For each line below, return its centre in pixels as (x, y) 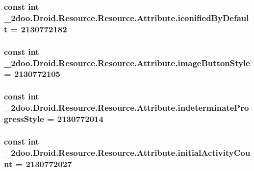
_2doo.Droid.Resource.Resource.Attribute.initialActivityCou (127, 152)
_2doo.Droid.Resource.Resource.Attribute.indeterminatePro (127, 108)
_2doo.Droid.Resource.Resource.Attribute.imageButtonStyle (127, 62)
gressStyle (24, 119)
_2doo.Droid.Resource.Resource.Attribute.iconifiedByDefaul (127, 17)
